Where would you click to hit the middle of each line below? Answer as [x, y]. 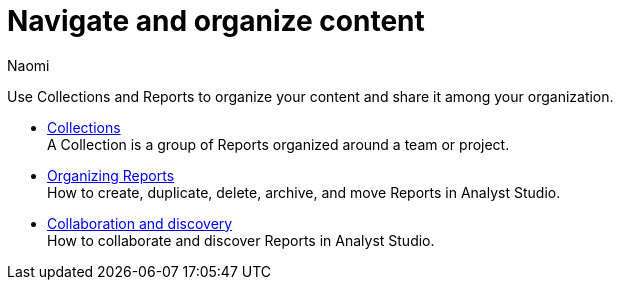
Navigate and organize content [216, 21]
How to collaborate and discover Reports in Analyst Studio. [241, 240]
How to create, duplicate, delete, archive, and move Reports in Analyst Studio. [304, 192]
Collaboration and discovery [140, 223]
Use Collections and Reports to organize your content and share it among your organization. [310, 96]
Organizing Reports [111, 175]
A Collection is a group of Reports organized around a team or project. [278, 144]
